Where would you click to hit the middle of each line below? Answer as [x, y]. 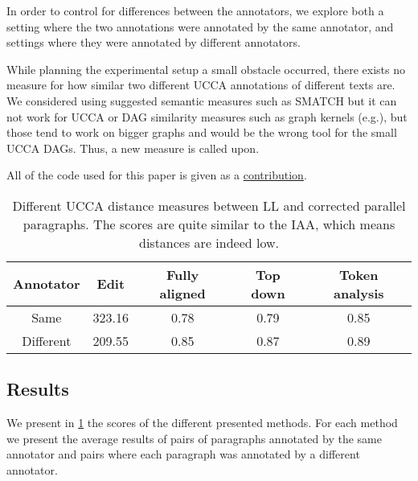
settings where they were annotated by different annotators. [154, 42]
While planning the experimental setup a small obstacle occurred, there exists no [206, 69]
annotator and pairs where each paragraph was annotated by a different [183, 454]
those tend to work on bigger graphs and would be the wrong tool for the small [202, 132]
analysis [359, 293]
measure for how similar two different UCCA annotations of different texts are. [201, 85]
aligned [182, 293]
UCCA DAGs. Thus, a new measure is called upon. [133, 148]
